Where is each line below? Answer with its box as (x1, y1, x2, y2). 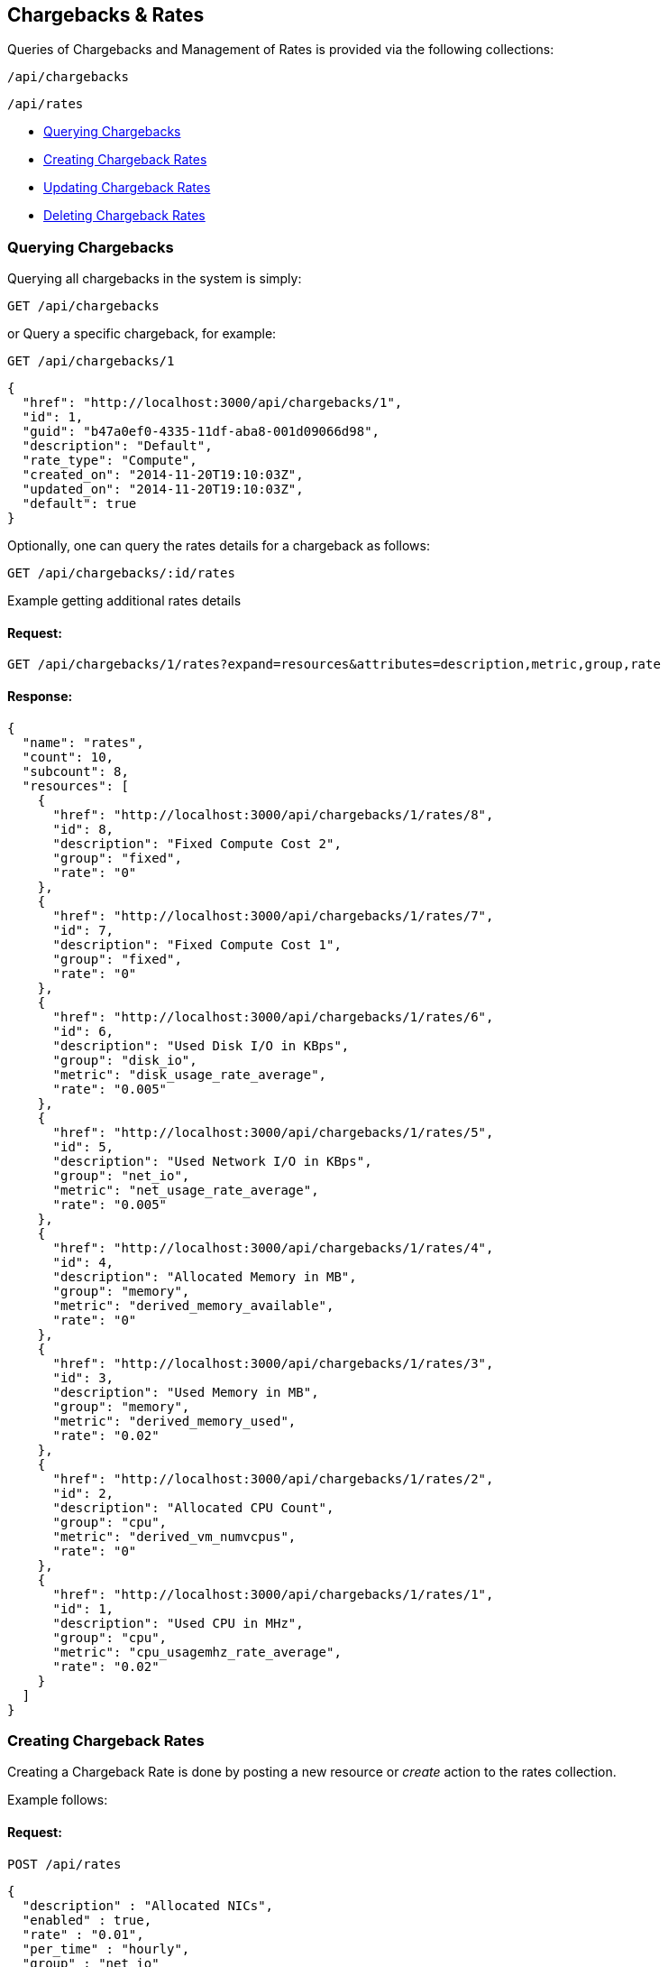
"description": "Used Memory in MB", (52, 1384, 319, 1399)
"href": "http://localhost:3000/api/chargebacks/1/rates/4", (52, 1240, 494, 1255)
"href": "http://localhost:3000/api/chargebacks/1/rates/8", (52, 807, 494, 822)
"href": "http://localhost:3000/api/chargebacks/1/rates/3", (52, 1355, 494, 1371)
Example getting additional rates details (7, 593, 242, 609)
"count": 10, (22, 749, 114, 764)
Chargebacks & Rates (7, 4, 205, 26)
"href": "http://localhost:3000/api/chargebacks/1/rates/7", (52, 908, 494, 923)
